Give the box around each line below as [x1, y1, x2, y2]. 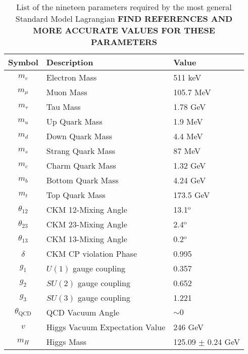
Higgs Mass [46, 336, 87, 347]
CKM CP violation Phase [46, 248, 137, 259]
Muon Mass [46, 86, 87, 98]
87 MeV [173, 145, 201, 156]
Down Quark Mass [46, 130, 113, 142]
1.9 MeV [173, 115, 203, 127]
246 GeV [173, 321, 204, 333]
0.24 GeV [207, 336, 240, 347]
